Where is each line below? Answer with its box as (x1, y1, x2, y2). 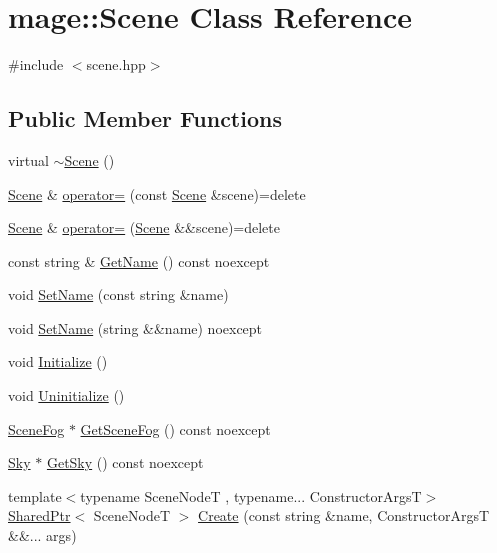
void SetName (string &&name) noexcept (8, 317, 263, 338)
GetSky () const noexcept (46, 452, 204, 473)
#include (8, 54, 64, 75)
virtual (8, 149, 49, 170)
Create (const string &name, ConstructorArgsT (198, 505, 490, 526)
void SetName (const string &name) (8, 284, 229, 305)
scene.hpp (86, 54, 146, 75)
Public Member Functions (8, 103, 282, 134)
